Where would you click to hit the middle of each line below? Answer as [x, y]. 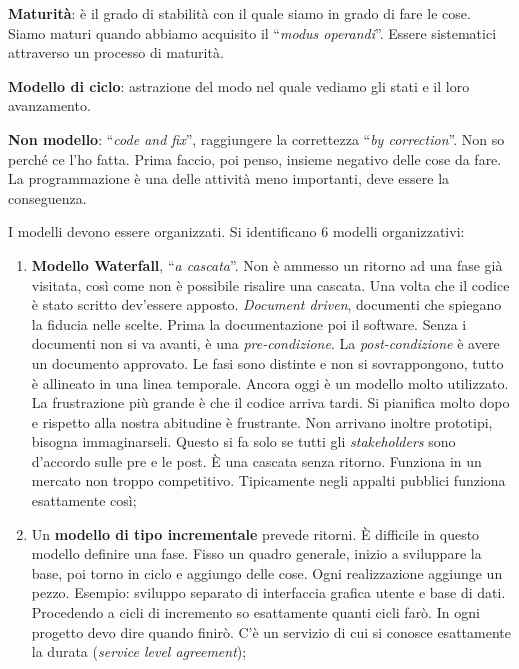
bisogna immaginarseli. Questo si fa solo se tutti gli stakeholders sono [243, 441]
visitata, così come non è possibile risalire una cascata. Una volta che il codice [270, 284]
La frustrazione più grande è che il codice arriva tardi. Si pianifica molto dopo [270, 402]
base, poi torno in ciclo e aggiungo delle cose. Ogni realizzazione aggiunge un [267, 572]
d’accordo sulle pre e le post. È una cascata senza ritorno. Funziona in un [256, 460]
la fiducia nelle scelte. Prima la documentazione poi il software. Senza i [249, 323]
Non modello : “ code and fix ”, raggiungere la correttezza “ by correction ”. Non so [256, 138]
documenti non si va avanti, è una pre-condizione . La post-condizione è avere [265, 343]
